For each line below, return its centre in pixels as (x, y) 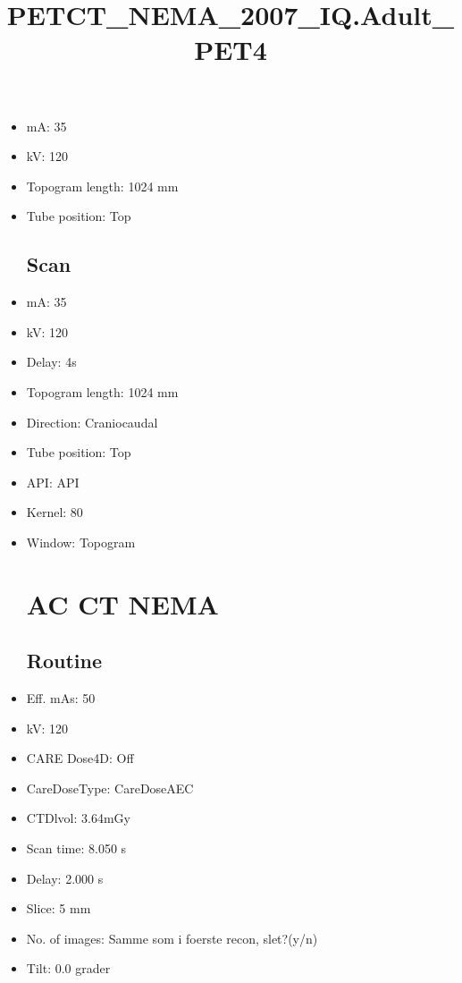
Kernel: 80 (55, 512)
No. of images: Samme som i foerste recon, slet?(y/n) (172, 938)
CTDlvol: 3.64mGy (78, 818)
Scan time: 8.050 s (76, 848)
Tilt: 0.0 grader (68, 968)
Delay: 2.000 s (65, 878)
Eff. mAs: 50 (61, 698)
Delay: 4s (51, 362)
